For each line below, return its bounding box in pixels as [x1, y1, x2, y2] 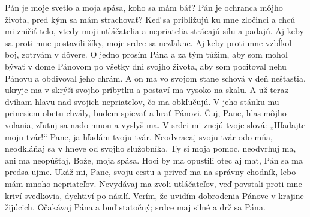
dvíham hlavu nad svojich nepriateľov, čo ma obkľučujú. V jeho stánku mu [5, 95, 279, 107]
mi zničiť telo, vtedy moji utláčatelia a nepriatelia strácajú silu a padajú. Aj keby [5, 25, 304, 37]
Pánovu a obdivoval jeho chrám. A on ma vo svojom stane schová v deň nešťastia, [5, 71, 306, 84]
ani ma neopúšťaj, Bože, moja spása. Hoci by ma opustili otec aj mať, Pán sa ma [5, 153, 303, 166]
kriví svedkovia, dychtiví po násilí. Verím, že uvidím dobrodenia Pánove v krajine [5, 189, 304, 201]
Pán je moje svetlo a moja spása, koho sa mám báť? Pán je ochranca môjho [5, 1, 283, 13]
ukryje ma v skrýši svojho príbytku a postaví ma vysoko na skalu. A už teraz [5, 83, 288, 96]
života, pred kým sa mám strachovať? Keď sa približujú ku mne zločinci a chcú [5, 13, 296, 25]
